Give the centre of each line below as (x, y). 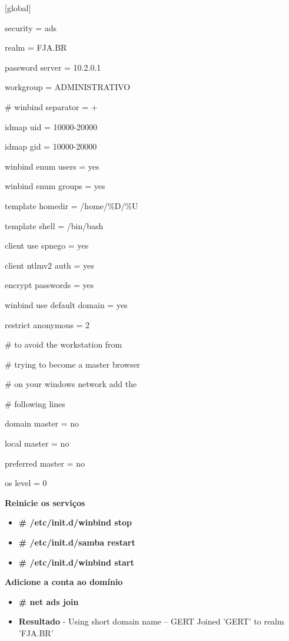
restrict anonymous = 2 (47, 324)
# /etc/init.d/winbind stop (75, 522)
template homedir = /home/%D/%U (72, 205)
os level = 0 (26, 483)
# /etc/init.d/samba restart (77, 542)
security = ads (31, 27)
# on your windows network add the (71, 384)
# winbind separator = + (51, 106)
